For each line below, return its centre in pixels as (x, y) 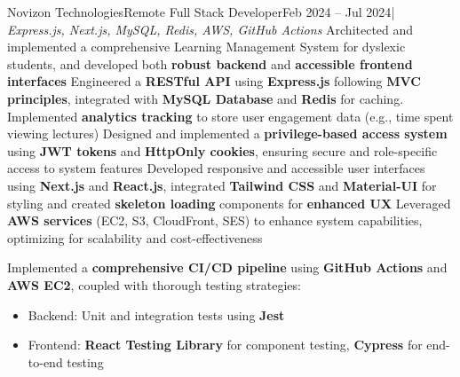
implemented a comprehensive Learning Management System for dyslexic (206, 47)
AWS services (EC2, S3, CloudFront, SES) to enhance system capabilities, (215, 220)
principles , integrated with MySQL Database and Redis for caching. (206, 98)
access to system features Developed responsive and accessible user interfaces (216, 168)
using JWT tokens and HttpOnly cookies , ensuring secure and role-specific (222, 150)
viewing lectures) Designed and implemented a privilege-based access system (227, 134)
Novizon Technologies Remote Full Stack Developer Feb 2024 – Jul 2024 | (201, 12)
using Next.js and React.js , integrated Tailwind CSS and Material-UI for (222, 185)
